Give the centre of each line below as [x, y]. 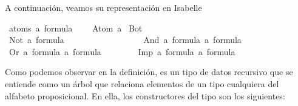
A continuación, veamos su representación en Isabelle [103, 7]
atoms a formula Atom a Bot [76, 28]
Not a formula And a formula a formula [125, 40]
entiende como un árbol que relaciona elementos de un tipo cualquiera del [142, 83]
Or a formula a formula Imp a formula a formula [122, 51]
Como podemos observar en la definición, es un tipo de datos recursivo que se [149, 72]
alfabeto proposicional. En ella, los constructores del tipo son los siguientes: [145, 95]
